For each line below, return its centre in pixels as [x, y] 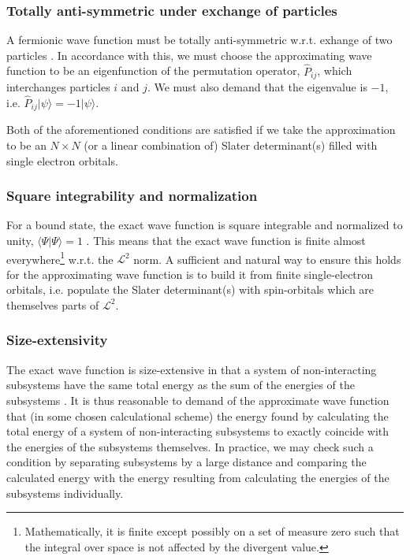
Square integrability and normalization [132, 196]
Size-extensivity [57, 340]
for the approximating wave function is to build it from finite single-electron [190, 274]
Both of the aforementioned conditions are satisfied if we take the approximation [201, 130]
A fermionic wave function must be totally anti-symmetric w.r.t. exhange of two [199, 40]
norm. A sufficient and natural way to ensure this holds [267, 259]
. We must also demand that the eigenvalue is [257, 87]
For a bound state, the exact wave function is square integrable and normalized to [205, 225]
